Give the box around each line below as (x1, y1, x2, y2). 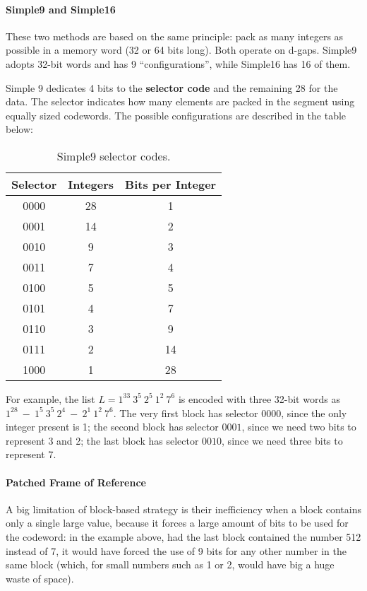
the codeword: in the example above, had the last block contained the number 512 (6, 529, 361, 544)
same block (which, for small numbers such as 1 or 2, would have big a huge (6, 557, 335, 572)
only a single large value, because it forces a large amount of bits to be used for (6, 515, 349, 530)
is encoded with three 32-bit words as (178, 391, 340, 406)
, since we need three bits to (222, 433, 343, 447)
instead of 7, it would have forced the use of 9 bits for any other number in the (6, 543, 347, 558)
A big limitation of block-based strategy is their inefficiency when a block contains (6, 501, 361, 516)
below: (6, 122, 33, 136)
